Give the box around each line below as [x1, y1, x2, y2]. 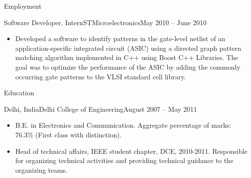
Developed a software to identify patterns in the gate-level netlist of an [15, 33, 225, 44]
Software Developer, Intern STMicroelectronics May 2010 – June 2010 [4, 17, 207, 27]
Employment [4, 1, 42, 11]
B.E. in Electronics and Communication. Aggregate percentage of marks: [15, 120, 231, 130]
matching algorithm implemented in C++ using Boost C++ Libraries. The [15, 52, 238, 62]
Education [4, 88, 34, 98]
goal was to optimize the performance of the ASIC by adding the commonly [15, 61, 240, 72]
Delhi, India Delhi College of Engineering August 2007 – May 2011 [4, 104, 197, 114]
